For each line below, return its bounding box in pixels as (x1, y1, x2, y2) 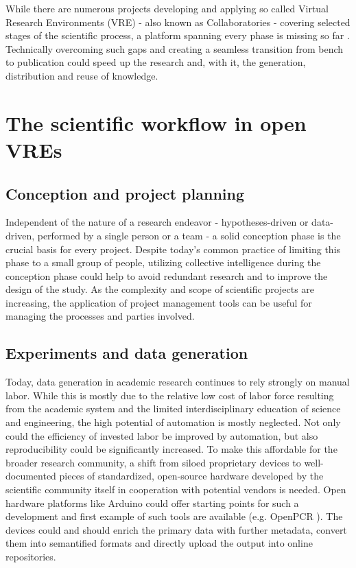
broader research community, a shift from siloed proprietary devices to (5, 455, 301, 469)
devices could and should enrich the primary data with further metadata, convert (5, 522, 347, 536)
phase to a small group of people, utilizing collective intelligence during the (5, 255, 321, 270)
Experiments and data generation (5, 342, 248, 364)
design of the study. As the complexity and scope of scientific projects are (5, 282, 315, 296)
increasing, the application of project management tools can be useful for (5, 295, 312, 309)
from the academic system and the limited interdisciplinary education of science (5, 401, 341, 416)
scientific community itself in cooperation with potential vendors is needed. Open (5, 482, 346, 497)
